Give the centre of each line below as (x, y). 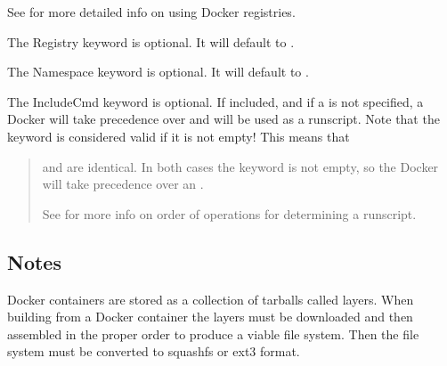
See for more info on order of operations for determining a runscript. (229, 213)
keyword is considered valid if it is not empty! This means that (179, 136)
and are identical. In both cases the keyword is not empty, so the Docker (240, 166)
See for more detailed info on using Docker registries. (151, 12)
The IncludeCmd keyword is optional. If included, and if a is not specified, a (215, 101)
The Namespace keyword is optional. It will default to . (158, 72)
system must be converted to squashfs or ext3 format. (154, 351)
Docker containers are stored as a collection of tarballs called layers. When (211, 299)
